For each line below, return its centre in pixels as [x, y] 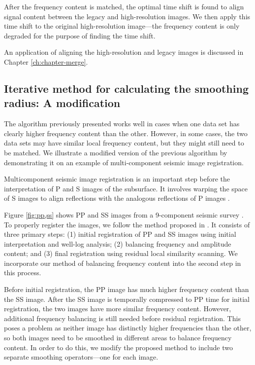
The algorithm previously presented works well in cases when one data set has [122, 124]
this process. [23, 273]
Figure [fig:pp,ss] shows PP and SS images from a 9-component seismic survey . [124, 214]
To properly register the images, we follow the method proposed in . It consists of [127, 224]
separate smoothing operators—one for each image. [81, 357]
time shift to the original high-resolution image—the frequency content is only [122, 26]
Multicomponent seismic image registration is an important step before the [117, 179]
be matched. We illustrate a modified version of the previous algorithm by [116, 152]
